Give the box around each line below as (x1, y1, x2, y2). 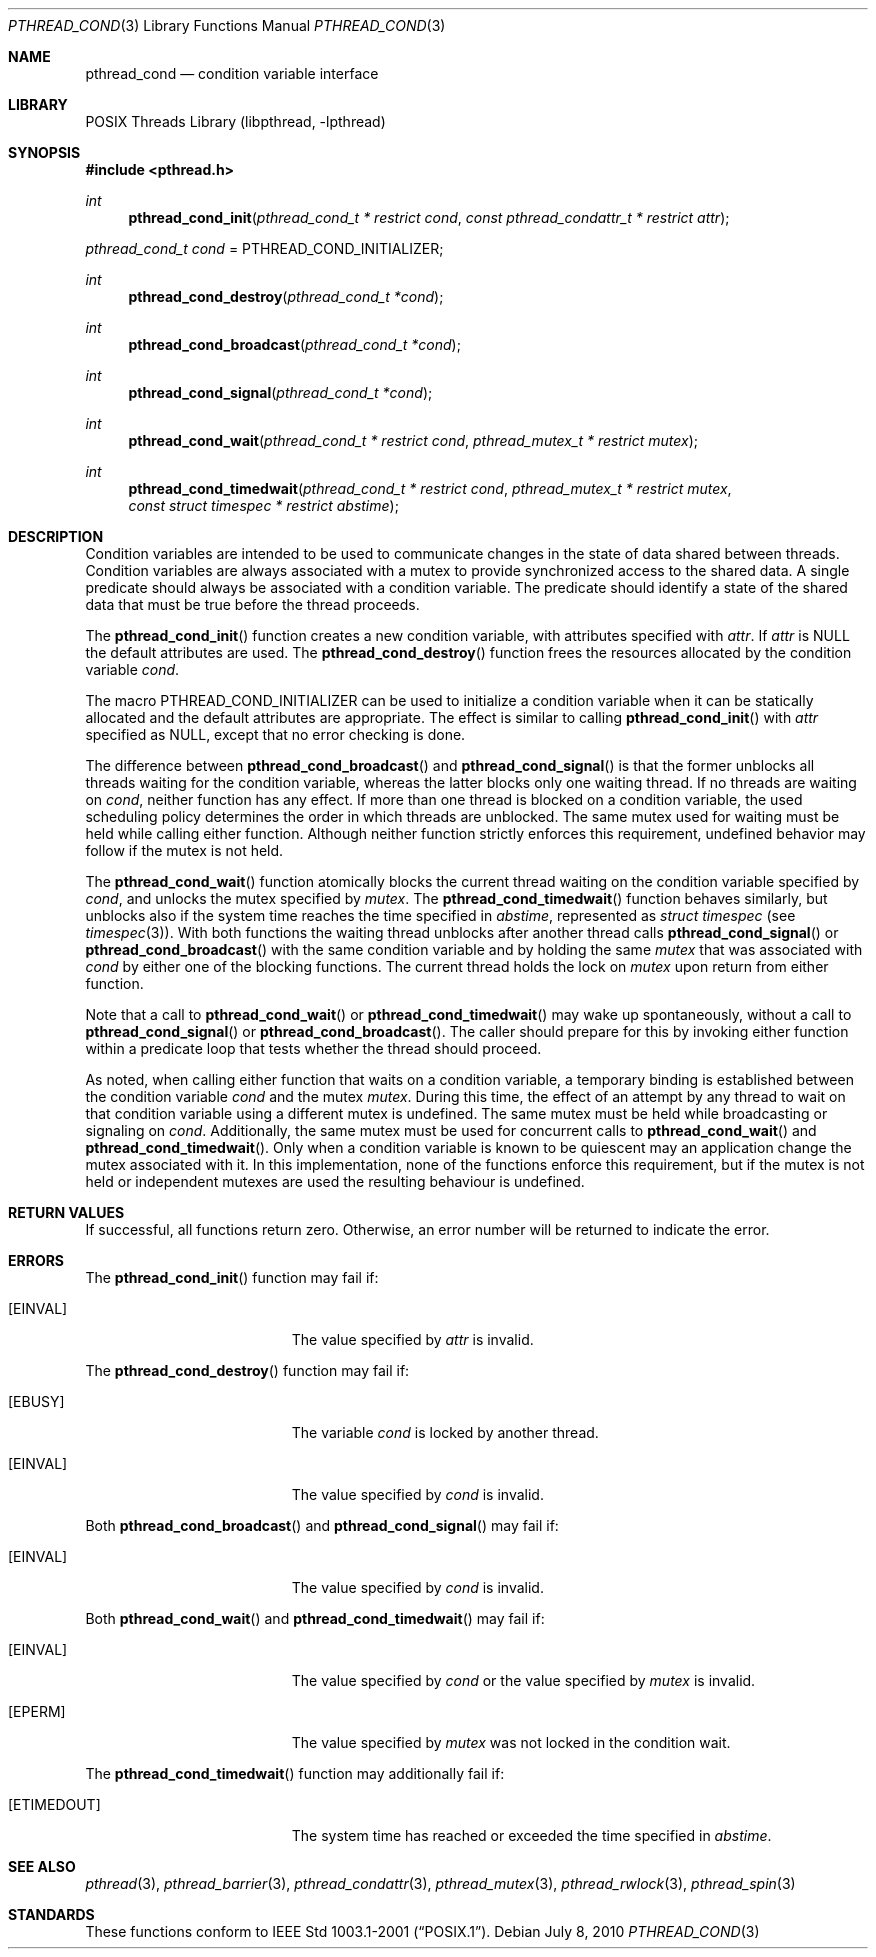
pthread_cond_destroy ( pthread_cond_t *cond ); (128, 288, 444, 305)
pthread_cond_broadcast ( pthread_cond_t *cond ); (128, 336, 461, 353)
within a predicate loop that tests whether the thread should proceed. (85, 1040, 542, 1057)
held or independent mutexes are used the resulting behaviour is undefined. (85, 1173, 585, 1190)
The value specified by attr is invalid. (291, 1331, 534, 1348)
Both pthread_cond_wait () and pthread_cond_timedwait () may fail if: (85, 1610, 545, 1627)
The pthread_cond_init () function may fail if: (85, 1269, 379, 1286)
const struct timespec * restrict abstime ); (128, 497, 399, 514)
